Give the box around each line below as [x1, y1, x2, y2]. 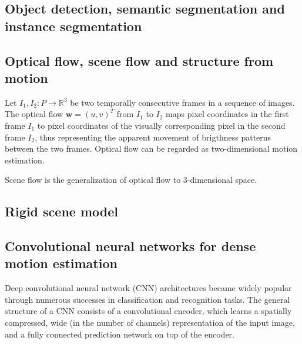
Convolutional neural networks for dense [5, 237, 256, 255]
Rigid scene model [5, 202, 118, 221]
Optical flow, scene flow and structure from [5, 51, 274, 69]
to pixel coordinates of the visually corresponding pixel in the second [37, 119, 286, 131]
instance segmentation [5, 16, 142, 35]
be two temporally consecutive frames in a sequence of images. [70, 96, 295, 108]
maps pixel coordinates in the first [166, 108, 289, 120]
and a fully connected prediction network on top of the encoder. [5, 328, 234, 340]
